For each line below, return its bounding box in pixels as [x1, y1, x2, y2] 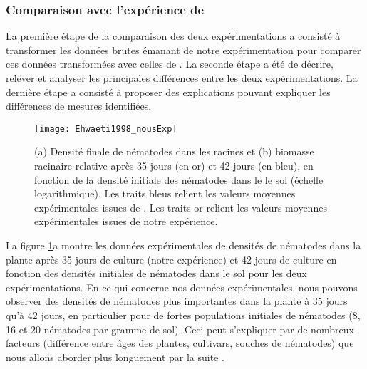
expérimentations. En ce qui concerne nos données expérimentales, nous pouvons [6, 279, 358, 294]
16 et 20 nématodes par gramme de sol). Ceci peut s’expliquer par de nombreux [6, 321, 354, 336]
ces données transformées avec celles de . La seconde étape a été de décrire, [6, 56, 334, 71]
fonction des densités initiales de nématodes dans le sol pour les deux [6, 266, 307, 281]
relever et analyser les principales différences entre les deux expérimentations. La [6, 71, 358, 85]
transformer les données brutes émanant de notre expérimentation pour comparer [6, 42, 361, 57]
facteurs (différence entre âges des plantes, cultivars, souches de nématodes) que [6, 336, 354, 350]
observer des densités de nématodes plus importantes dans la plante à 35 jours [6, 293, 348, 308]
